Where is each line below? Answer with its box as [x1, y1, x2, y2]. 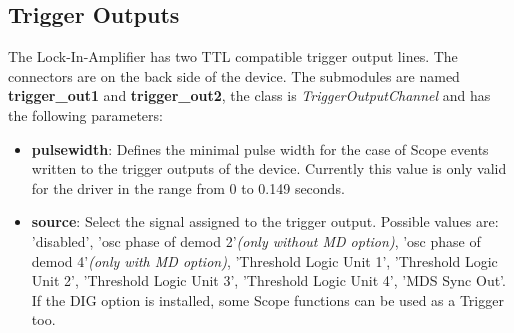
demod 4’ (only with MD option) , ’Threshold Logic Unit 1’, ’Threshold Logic [31, 250, 498, 271]
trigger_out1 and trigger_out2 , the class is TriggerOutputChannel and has [8, 85, 491, 106]
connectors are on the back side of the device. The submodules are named [8, 65, 460, 86]
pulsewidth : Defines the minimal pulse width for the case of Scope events [31, 138, 489, 159]
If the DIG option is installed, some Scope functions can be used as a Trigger [31, 289, 504, 310]
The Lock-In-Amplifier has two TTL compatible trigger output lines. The [8, 46, 458, 67]
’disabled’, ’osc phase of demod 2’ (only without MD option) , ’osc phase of [31, 230, 481, 251]
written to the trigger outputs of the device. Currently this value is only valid [31, 158, 507, 179]
